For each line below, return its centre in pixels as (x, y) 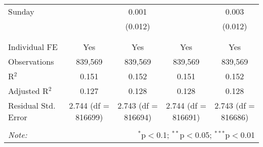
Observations (31, 61)
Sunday (21, 11)
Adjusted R (28, 91)
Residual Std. (32, 105)
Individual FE (33, 47)
